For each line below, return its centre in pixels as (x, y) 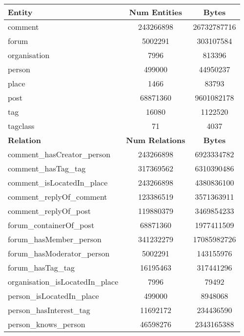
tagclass (21, 126)
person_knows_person (47, 324)
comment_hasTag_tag (47, 168)
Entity (20, 12)
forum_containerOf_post (51, 225)
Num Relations (156, 140)
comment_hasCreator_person (59, 154)
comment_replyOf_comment (58, 197)
